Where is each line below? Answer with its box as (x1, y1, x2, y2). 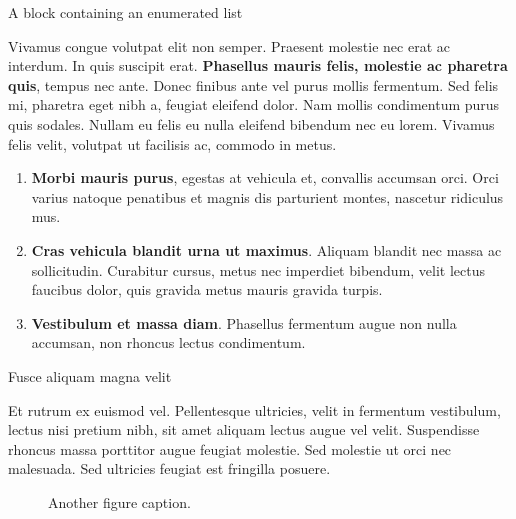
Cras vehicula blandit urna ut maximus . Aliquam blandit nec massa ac (31, 239, 502, 260)
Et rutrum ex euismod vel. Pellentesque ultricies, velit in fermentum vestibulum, (8, 399, 501, 420)
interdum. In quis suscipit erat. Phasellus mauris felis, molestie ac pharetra (8, 55, 508, 76)
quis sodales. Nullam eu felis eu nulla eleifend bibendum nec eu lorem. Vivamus (8, 113, 495, 134)
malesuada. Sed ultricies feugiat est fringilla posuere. (8, 458, 331, 479)
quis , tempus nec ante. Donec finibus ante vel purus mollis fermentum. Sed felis (8, 74, 499, 95)
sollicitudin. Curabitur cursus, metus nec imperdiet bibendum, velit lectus (31, 259, 486, 280)
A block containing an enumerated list (8, 2, 243, 22)
